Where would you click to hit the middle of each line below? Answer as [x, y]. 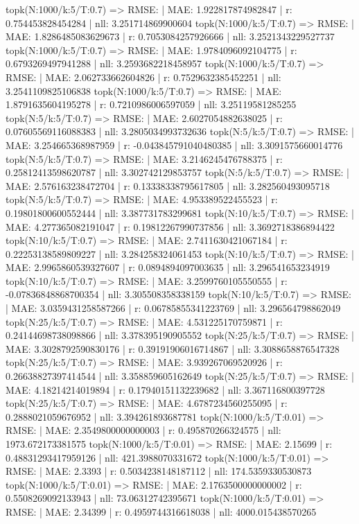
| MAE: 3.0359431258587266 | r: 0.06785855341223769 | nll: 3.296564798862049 [173, 308]
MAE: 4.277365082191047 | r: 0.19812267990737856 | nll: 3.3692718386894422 [170, 226]
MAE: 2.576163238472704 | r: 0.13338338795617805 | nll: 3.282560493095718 [168, 185]
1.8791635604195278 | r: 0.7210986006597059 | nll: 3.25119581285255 [151, 104]
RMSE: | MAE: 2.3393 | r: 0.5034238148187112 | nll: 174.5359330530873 [159, 471]
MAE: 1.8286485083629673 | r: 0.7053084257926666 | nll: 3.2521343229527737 [170, 36]
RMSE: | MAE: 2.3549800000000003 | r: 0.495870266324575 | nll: [143, 430]
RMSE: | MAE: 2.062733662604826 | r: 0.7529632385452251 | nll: [143, 77]
